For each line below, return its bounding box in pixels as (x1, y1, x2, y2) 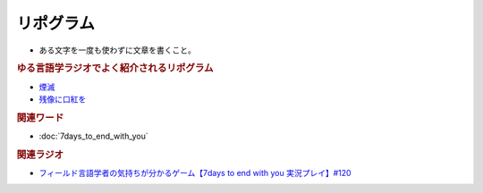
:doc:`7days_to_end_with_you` (38, 130, 149, 142)
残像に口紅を (38, 94, 87, 105)
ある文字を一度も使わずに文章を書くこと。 (38, 45, 196, 55)
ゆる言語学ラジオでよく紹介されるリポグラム (16, 63, 214, 75)
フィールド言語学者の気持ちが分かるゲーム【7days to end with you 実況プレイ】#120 (38, 168, 352, 179)
